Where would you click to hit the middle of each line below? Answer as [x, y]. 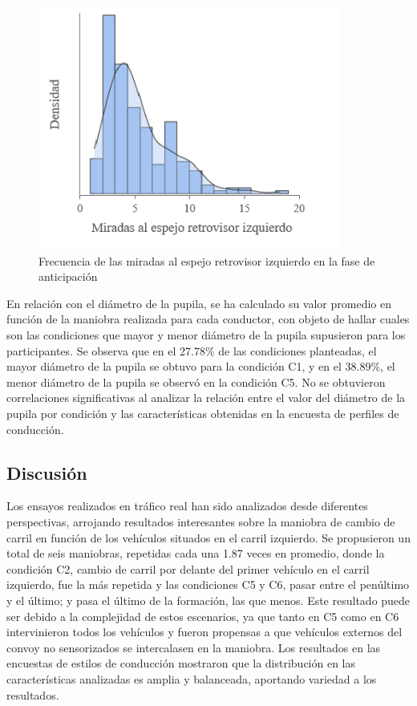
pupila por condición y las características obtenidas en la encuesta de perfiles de [203, 413]
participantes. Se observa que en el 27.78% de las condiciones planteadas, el [192, 350]
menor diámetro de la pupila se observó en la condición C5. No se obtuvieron [196, 381]
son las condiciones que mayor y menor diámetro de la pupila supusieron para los [206, 335]
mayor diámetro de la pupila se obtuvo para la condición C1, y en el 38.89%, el [201, 366]
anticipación [68, 276]
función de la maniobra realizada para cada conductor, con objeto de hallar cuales [208, 319]
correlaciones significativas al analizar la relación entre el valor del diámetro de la [206, 398]
